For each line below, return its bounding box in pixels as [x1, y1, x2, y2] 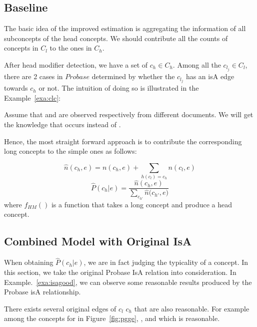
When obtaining [4, 257, 53, 267]
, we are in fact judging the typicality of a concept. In [83, 257, 248, 267]
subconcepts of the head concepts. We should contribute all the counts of [4, 33, 228, 43]
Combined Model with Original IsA [4, 233, 192, 249]
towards [4, 83, 28, 93]
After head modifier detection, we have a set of [4, 59, 148, 70]
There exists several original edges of [4, 303, 116, 313]
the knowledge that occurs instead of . [4, 119, 121, 129]
